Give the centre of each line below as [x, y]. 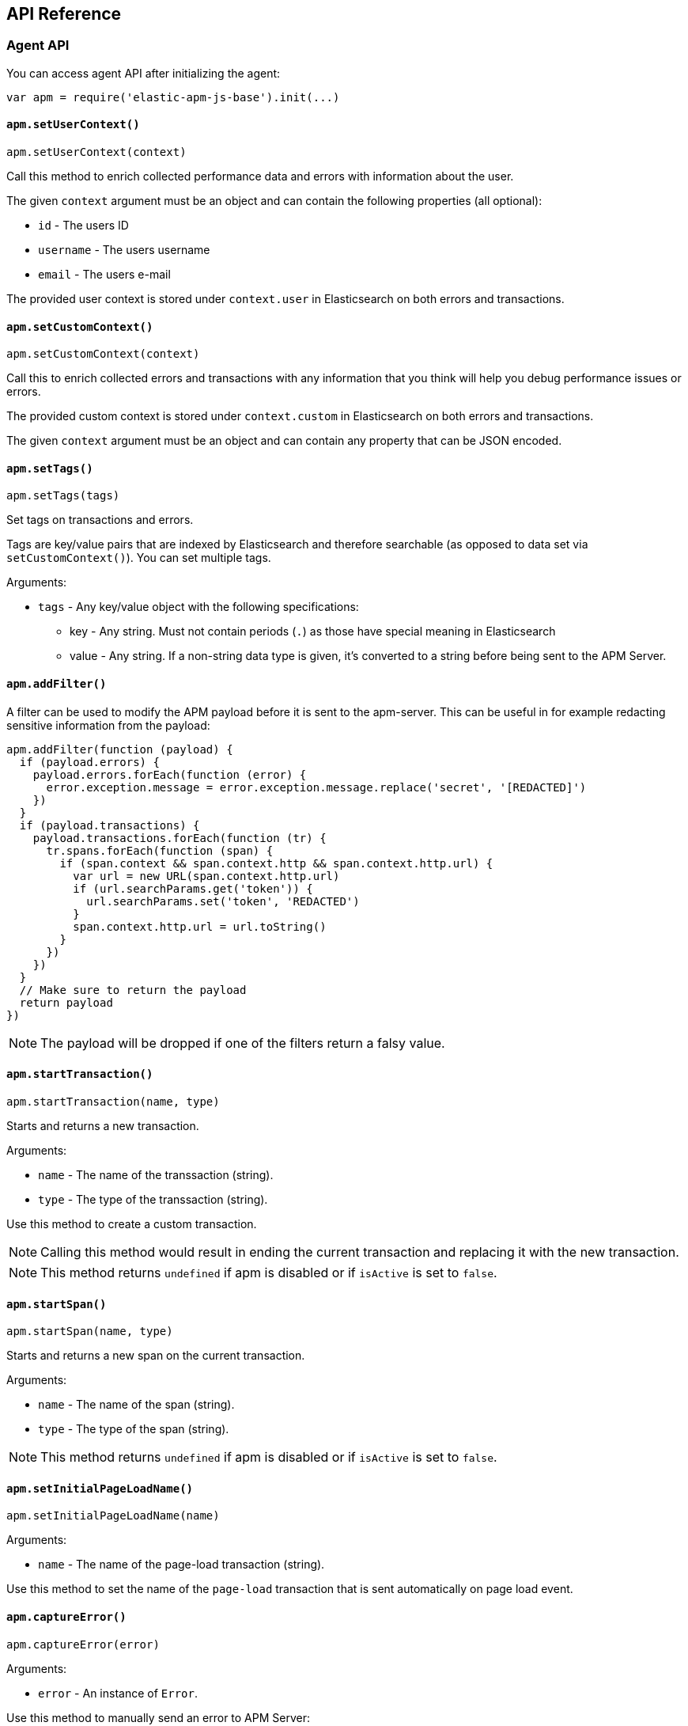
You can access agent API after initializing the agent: [144, 73]
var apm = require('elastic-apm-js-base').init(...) [173, 97]
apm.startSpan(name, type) [90, 1331]
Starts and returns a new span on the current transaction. [156, 1356]
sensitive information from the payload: [108, 725]
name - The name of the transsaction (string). [156, 1174]
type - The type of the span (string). [134, 1429]
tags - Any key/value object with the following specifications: [198, 607]
